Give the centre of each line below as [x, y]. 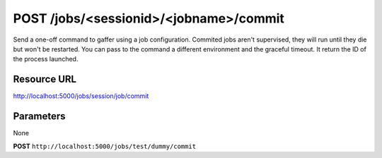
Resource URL [45, 79]
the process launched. [46, 59]
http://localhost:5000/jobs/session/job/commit [81, 96]
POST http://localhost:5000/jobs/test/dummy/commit [105, 146]
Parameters [39, 116]
